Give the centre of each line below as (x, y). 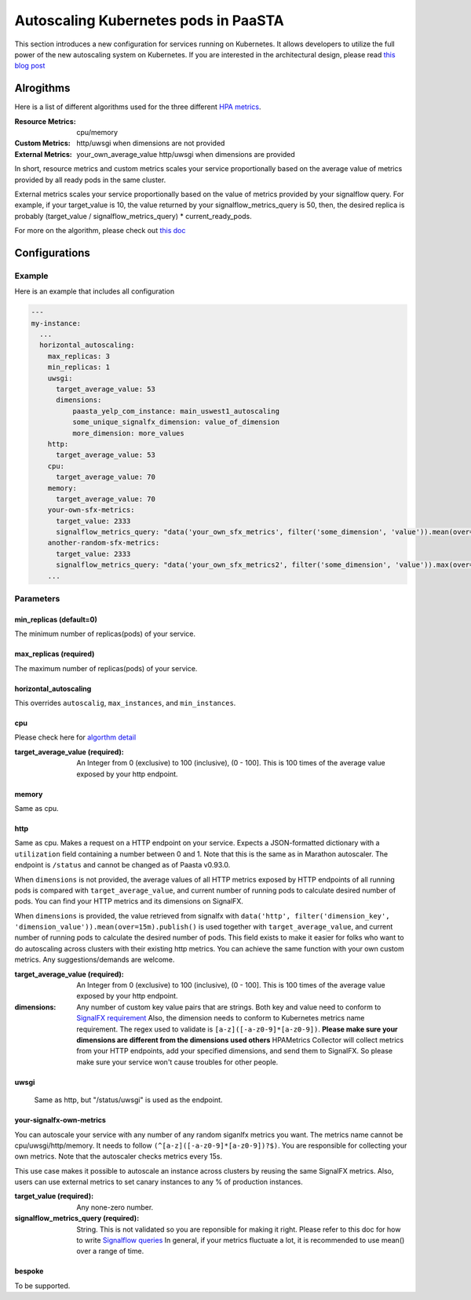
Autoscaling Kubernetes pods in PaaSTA (149, 20)
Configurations (52, 252)
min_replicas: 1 (78, 367)
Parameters (37, 599)
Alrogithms (42, 88)
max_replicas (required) (55, 654)
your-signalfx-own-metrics (60, 1120)
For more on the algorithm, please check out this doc (100, 231)
